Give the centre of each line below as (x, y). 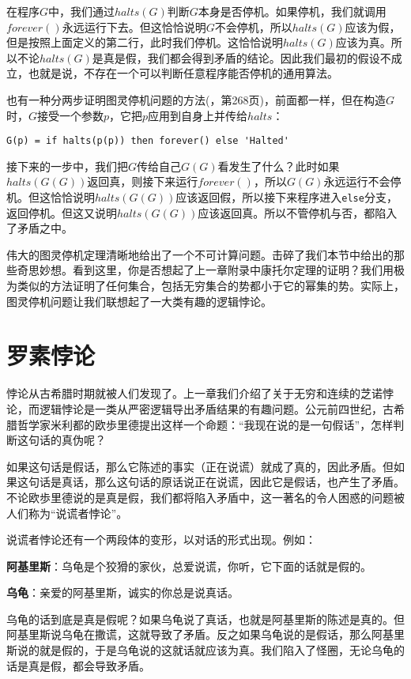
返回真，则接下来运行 (143, 181)
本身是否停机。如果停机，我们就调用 (292, 11)
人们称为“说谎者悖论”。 (67, 513)
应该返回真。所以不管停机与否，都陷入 (298, 212)
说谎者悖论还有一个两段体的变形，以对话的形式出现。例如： (161, 539)
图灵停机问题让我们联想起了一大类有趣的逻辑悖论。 (139, 301)
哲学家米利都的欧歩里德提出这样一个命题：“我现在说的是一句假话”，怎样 (205, 424)
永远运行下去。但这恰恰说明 (134, 26)
